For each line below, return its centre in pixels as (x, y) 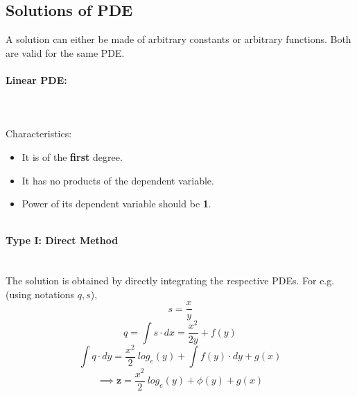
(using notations (40, 294)
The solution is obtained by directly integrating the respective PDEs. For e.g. (170, 281)
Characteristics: (39, 134)
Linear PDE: (36, 79)
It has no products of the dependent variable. (118, 180)
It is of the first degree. (72, 156)
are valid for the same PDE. (65, 52)
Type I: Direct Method (62, 240)
